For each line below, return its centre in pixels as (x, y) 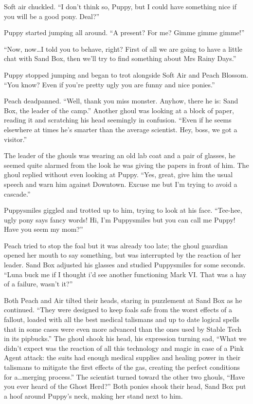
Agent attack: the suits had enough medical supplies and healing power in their (122, 357)
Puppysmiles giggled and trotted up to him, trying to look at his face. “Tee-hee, (123, 210)
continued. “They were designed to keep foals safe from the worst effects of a (118, 310)
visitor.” (16, 139)
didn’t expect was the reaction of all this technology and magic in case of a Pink (124, 348)
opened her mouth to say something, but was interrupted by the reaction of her (123, 255)
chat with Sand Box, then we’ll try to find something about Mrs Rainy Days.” (120, 58)
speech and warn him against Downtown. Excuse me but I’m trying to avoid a (121, 184)
